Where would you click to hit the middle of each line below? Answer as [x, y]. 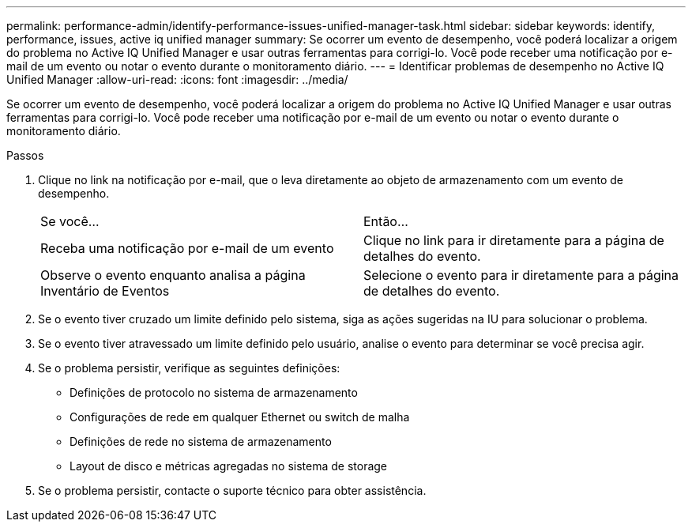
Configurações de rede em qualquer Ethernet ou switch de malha [240, 417]
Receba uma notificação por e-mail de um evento [187, 248]
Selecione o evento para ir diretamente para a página [521, 275]
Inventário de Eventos [105, 291]
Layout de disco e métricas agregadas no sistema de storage [229, 466]
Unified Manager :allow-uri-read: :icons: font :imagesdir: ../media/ [177, 79]
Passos [25, 155]
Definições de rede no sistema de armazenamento [201, 441]
